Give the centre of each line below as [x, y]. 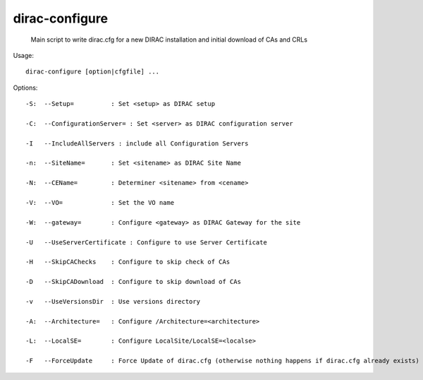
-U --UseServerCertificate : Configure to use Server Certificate [146, 242]
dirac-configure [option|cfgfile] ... [93, 72]
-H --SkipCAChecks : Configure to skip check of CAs [128, 262]
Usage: [24, 55]
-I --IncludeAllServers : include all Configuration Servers [137, 143]
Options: [25, 88]
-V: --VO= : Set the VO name [100, 203]
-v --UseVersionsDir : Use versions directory [113, 301]
